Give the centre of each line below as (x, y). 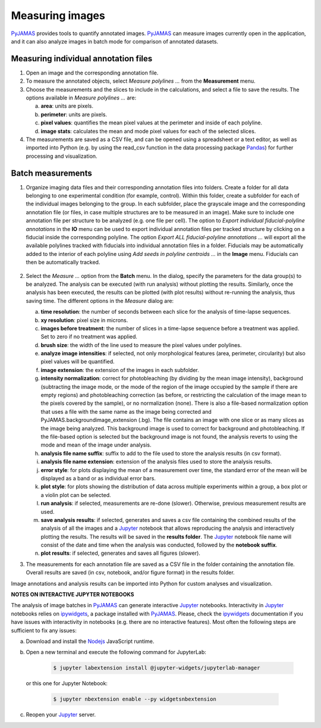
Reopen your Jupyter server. (61, 715)
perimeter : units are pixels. (74, 114)
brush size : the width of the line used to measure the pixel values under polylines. (141, 345)
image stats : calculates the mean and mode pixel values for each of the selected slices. (148, 131)
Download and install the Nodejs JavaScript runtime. (90, 641)
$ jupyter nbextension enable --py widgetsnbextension (135, 699)
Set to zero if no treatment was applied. (89, 337)
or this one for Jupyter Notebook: (67, 683)
